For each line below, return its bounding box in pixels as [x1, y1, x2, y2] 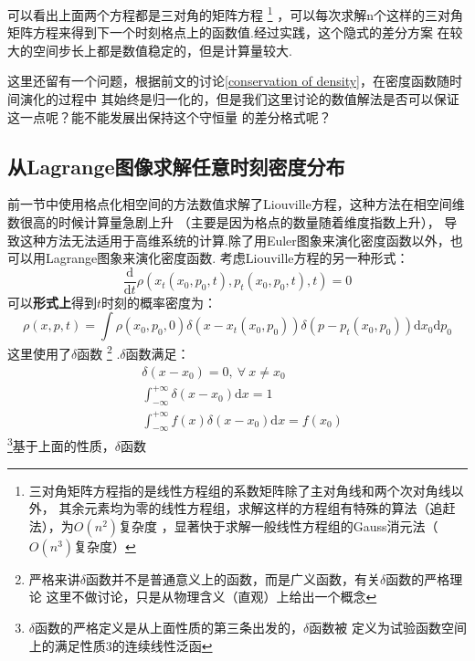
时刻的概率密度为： [101, 292, 217, 311]
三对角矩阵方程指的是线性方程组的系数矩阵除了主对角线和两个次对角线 [28, 480, 451, 499]
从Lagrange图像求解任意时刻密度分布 [7, 152, 345, 180]
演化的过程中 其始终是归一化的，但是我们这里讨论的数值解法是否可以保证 [19, 89, 459, 109]
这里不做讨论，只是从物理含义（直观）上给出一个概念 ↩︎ [46, 587, 377, 606]
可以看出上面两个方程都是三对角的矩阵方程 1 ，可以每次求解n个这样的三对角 [7, 3, 463, 24]
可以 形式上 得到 [7, 292, 97, 311]
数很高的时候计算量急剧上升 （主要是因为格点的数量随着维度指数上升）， [7, 213, 440, 232]
